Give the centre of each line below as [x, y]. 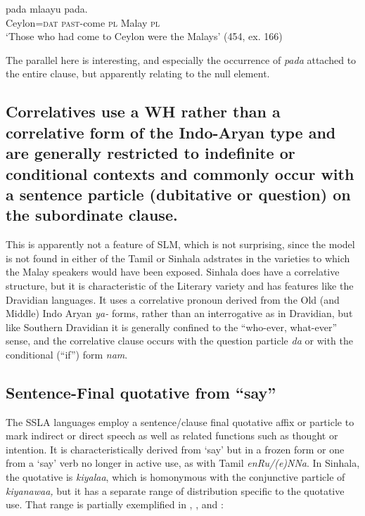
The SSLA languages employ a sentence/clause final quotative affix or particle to [180, 421]
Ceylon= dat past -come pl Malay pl [83, 22]
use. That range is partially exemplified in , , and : [115, 504]
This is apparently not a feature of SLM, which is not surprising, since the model [180, 244]
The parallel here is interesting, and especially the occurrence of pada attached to [181, 59]
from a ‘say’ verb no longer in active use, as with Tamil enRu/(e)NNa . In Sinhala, [183, 463]
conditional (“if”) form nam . [67, 354]
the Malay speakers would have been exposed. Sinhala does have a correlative [173, 272]
